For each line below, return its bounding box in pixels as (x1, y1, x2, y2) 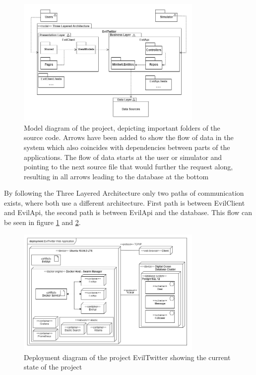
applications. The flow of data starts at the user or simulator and (24, 151, 222, 162)
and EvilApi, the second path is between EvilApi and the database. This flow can (4, 207, 253, 218)
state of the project (24, 362, 82, 372)
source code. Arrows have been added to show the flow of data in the (24, 132, 234, 143)
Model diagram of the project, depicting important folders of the (24, 122, 220, 133)
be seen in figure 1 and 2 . (4, 217, 81, 227)
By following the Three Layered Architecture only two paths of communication (4, 188, 244, 198)
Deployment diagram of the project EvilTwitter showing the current (24, 352, 231, 362)
